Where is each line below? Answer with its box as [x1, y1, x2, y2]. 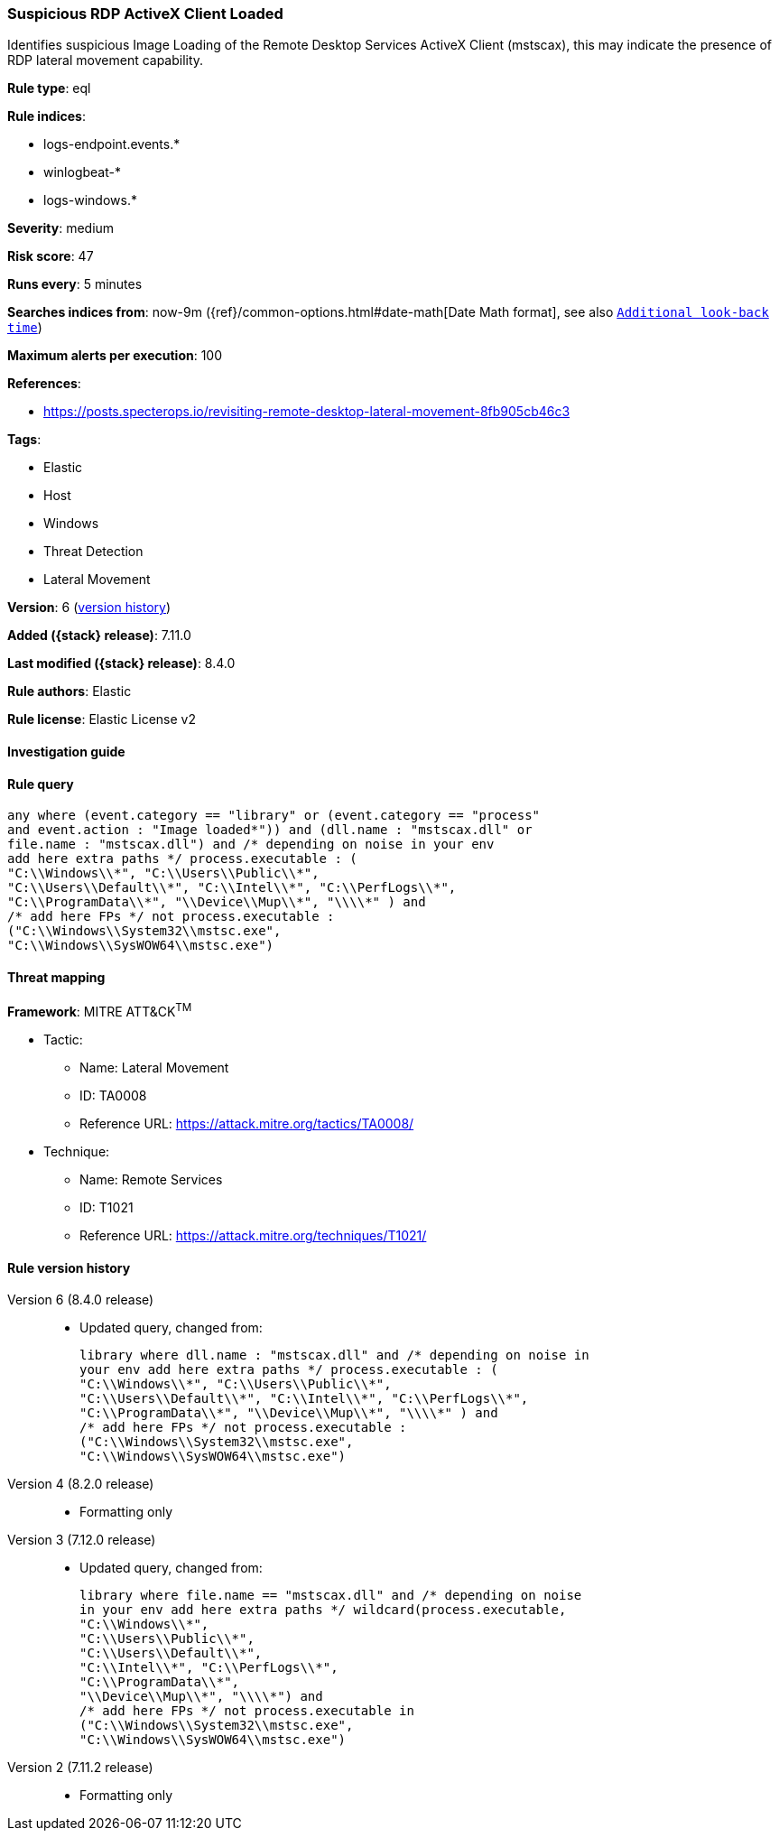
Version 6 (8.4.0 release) [7, 1292, 154, 1308]
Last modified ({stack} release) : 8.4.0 [7, 655, 236, 672]
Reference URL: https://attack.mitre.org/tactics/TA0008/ [79, 1116, 414, 1132]
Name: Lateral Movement [79, 1060, 229, 1076]
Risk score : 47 [7, 248, 94, 265]
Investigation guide [7, 743, 125, 759]
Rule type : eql [7, 80, 91, 97]
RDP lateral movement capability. [7, 52, 204, 69]
